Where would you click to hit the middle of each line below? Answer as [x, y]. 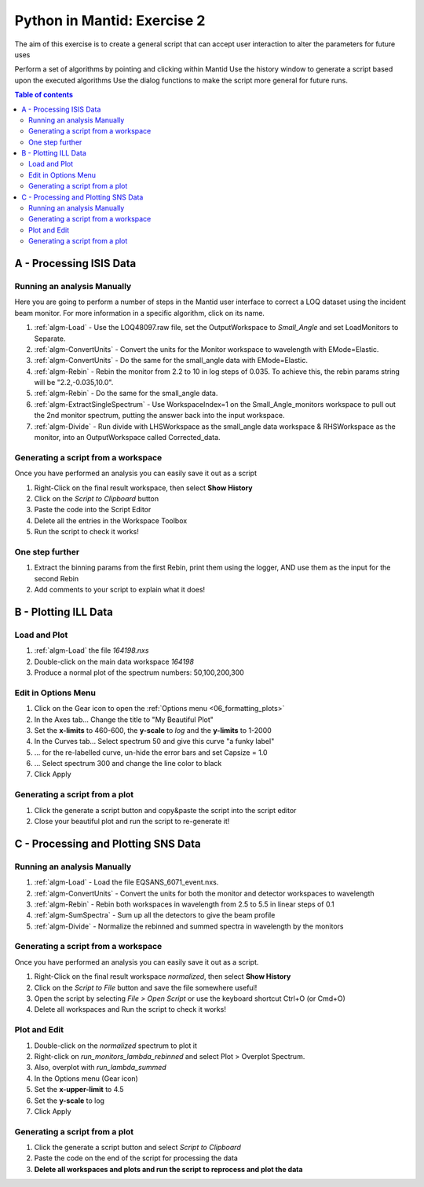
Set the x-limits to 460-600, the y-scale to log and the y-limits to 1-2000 [153, 730]
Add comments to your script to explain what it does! [120, 590]
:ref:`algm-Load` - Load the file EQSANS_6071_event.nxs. [126, 882]
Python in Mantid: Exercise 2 [110, 20]
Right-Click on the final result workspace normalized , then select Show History [163, 976]
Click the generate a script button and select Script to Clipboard [137, 1148]
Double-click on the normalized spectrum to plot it [116, 1046]
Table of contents [44, 95]
